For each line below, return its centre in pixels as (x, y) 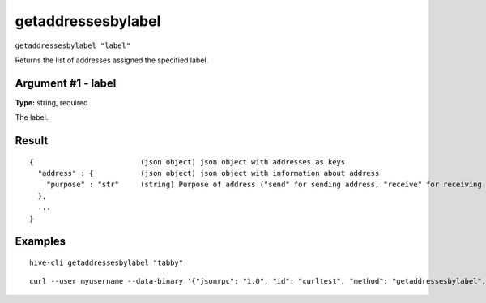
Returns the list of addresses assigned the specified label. (112, 60)
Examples (40, 242)
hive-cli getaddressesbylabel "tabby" (107, 263)
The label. (32, 117)
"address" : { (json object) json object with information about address (209, 173)
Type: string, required (51, 102)
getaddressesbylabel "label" (73, 45)
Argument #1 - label (66, 83)
